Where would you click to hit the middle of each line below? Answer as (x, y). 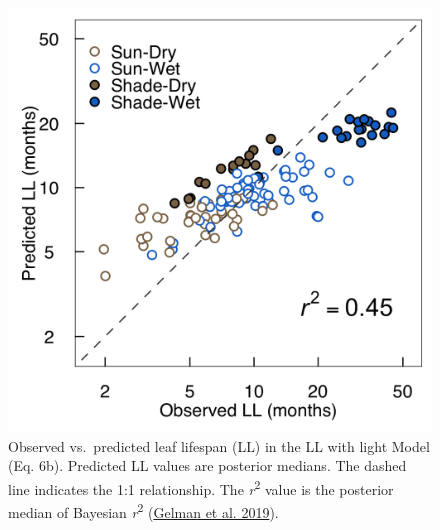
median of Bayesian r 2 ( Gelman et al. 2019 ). (143, 510)
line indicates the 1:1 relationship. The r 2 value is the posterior (201, 487)
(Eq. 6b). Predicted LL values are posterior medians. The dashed (207, 465)
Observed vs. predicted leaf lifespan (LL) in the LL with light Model (219, 445)
